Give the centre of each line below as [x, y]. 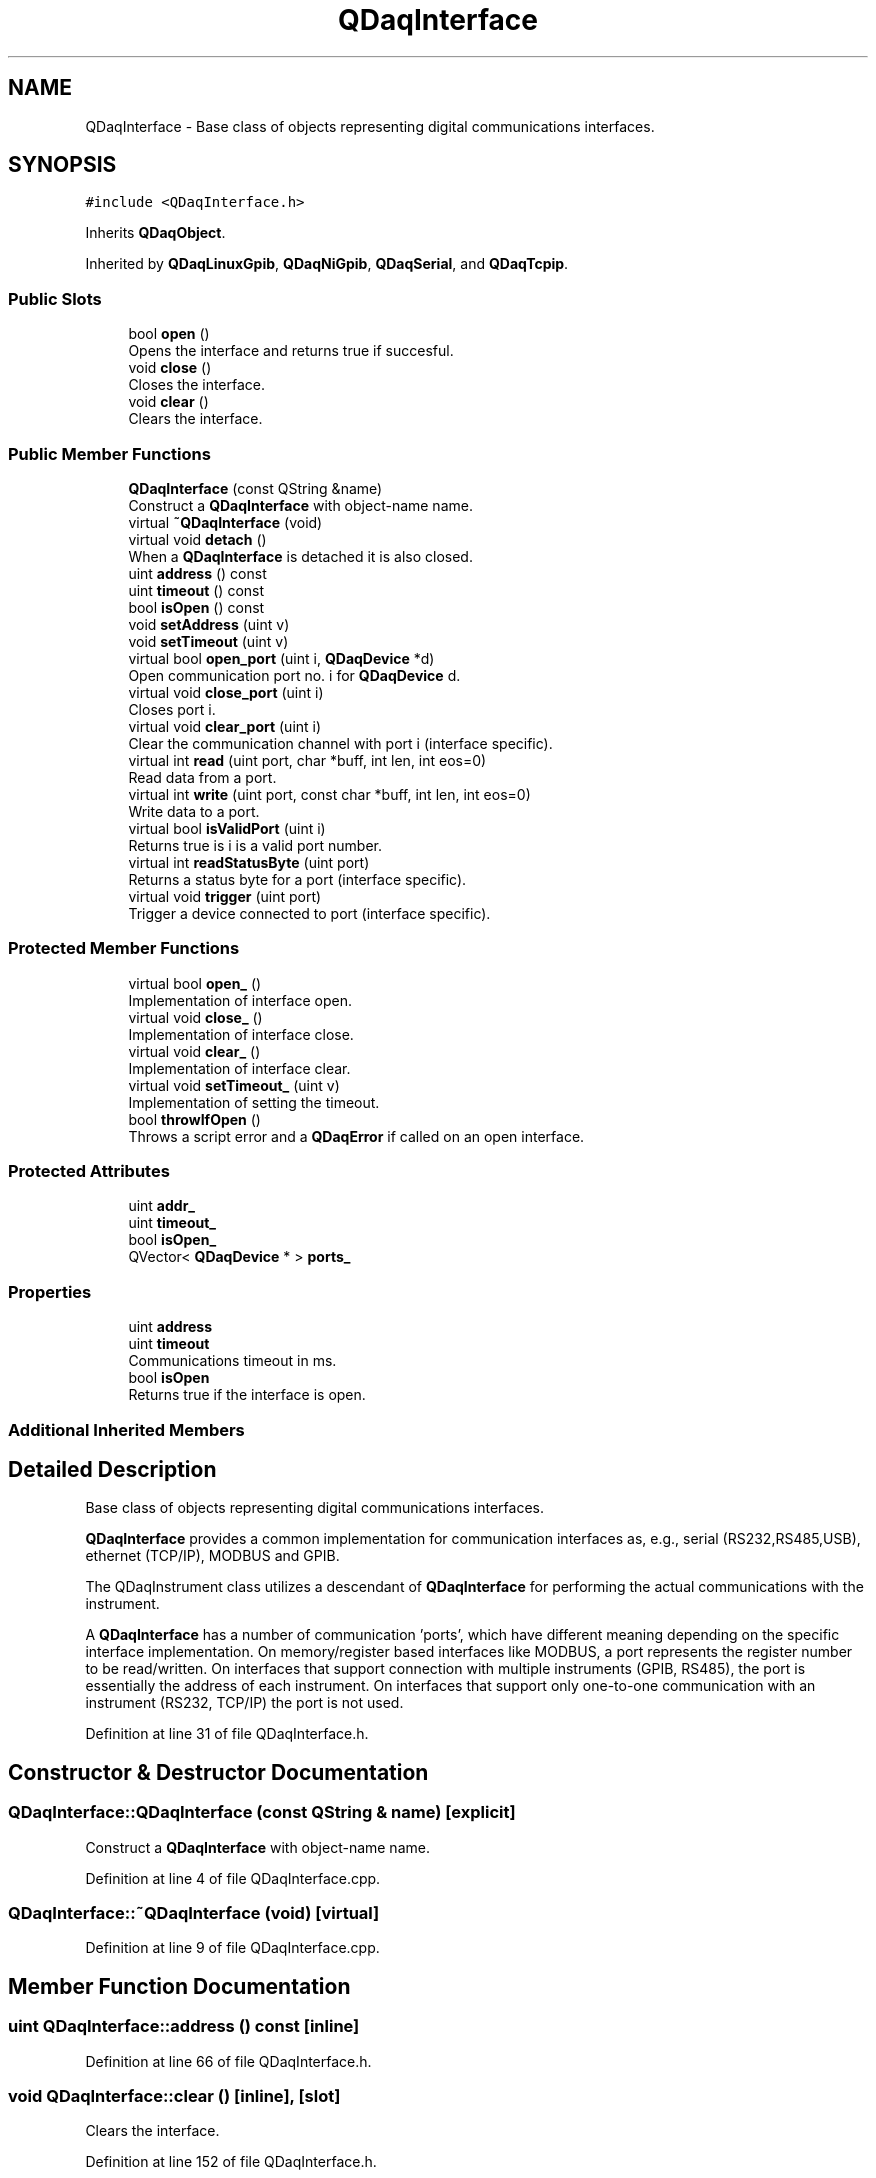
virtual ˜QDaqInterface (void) [225, 522]
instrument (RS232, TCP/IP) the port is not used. [244, 1703]
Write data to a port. [194, 811]
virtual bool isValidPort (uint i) [227, 828]
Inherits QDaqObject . [155, 233]
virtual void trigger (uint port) [225, 896]
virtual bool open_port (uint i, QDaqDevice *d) [281, 658]
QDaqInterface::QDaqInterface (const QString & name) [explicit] [262, 1812]
